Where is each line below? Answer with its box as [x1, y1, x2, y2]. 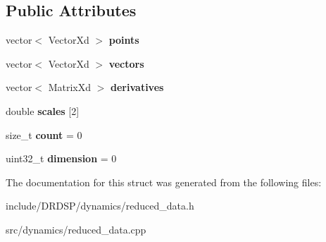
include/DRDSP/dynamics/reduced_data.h [6, 198, 194, 213]
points [108, 32, 139, 47]
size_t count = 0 [6, 127, 82, 142]
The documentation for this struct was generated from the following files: [6, 174, 322, 189]
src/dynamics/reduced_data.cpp [6, 222, 146, 236]
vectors [108, 56, 144, 71]
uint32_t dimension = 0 [6, 151, 117, 166]
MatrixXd [48, 80, 92, 95]
